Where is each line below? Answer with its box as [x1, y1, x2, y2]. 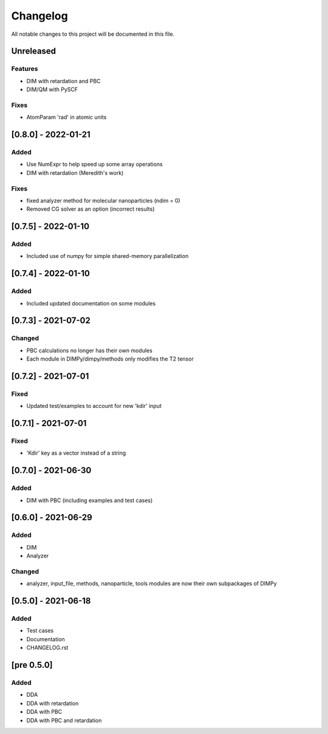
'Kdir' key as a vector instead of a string [26, 449, 126, 457]
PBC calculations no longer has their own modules [26, 347, 153, 354]
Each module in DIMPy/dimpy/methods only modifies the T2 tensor [26, 355, 194, 362]
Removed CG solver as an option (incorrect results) [26, 205, 155, 212]
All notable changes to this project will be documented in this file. [11, 30, 175, 38]
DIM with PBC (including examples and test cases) [26, 497, 153, 504]
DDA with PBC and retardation [26, 716, 102, 724]
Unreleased [11, 46, 56, 56]
